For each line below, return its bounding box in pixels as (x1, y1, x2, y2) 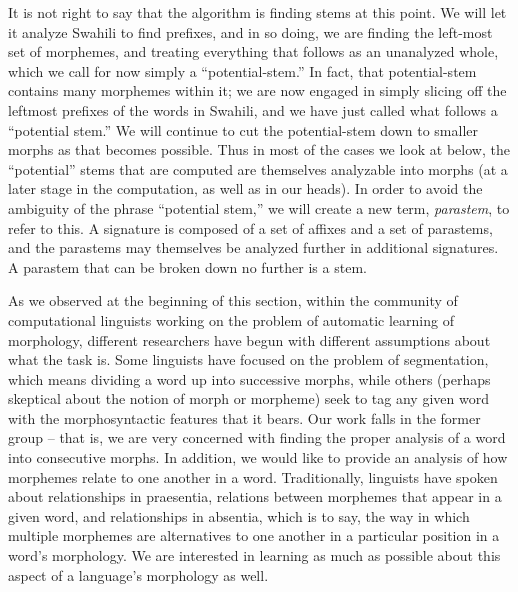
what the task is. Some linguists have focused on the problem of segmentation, (8, 349, 489, 370)
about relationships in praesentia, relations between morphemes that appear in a (8, 486, 502, 507)
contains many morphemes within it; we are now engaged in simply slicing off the (8, 80, 507, 101)
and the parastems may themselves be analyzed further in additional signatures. (8, 237, 499, 258)
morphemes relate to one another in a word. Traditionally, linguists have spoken (8, 466, 498, 487)
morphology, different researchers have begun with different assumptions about (8, 329, 491, 350)
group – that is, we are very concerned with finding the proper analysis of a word (8, 427, 506, 448)
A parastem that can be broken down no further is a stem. (8, 256, 367, 277)
